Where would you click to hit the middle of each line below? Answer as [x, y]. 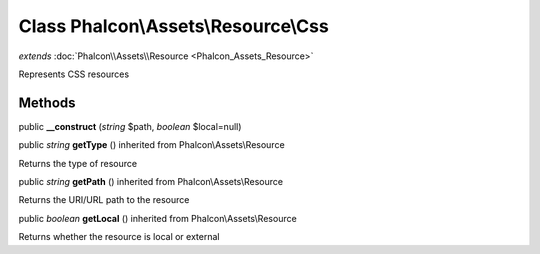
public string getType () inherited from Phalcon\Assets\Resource [151, 145]
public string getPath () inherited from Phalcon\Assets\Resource [151, 182]
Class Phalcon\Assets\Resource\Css [173, 26]
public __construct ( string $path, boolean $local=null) [130, 126]
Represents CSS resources [74, 74]
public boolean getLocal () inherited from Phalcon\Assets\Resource [157, 218]
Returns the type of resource [78, 163]
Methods [47, 102]
